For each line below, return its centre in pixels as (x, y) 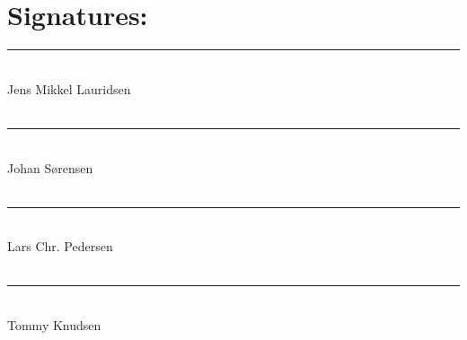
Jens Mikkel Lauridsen (69, 88)
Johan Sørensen (50, 167)
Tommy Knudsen (54, 325)
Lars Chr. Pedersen (60, 246)
